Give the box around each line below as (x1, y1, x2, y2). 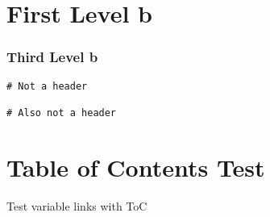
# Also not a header (6, 106, 117, 119)
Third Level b (6, 47, 98, 67)
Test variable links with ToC (6, 197, 147, 214)
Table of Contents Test (6, 150, 265, 183)
